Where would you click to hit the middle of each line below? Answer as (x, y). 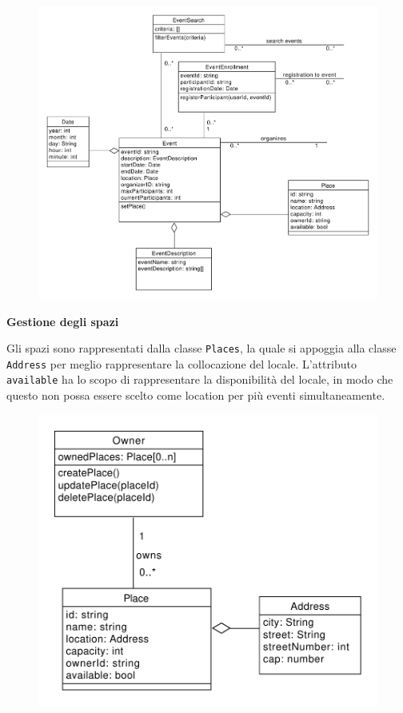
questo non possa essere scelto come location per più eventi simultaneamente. (196, 395)
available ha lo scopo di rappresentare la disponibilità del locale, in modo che (200, 379)
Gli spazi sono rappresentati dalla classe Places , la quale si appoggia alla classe (201, 348)
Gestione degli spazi (63, 321)
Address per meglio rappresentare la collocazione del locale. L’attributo (182, 363)
